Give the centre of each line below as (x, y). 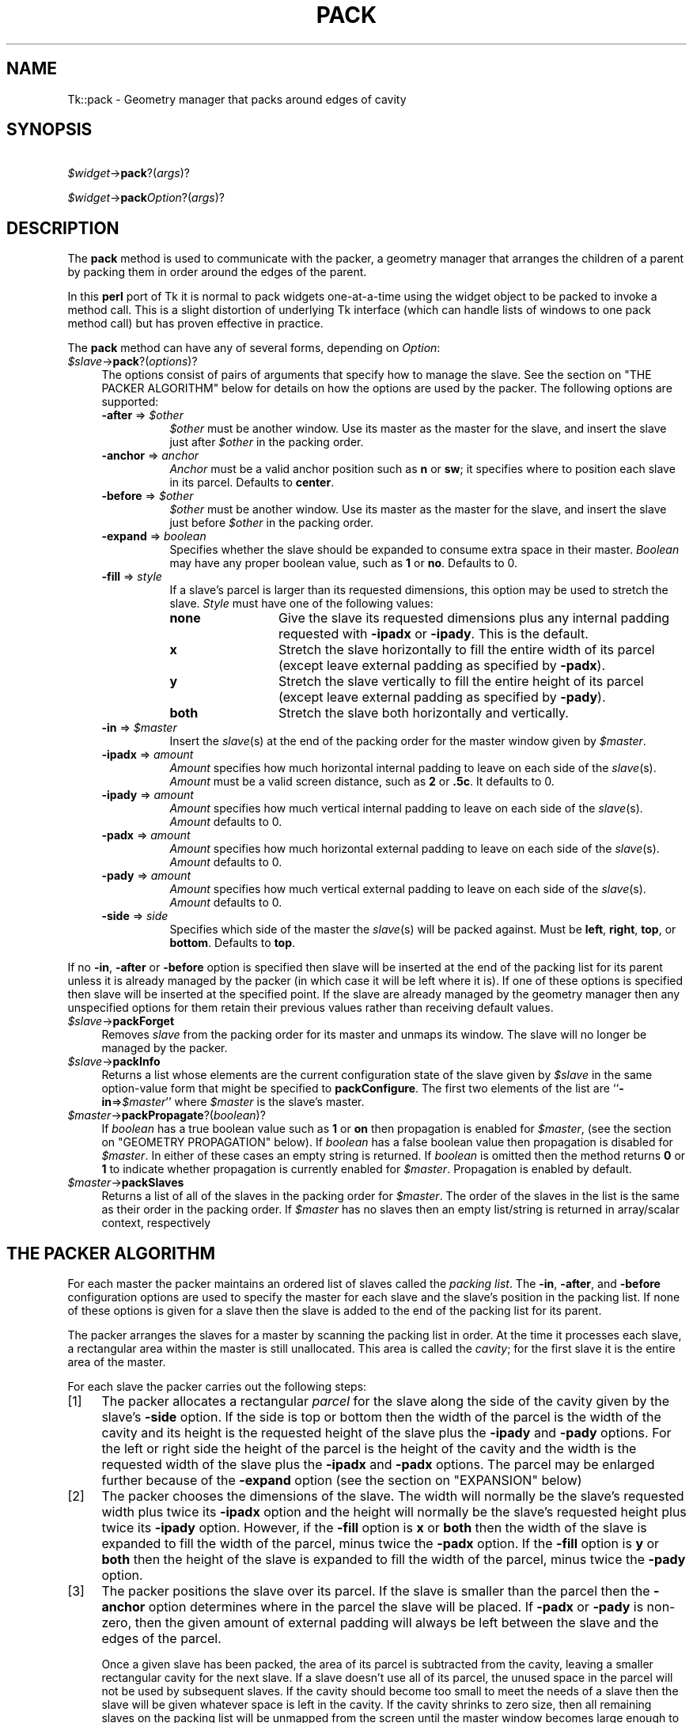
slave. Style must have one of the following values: (301, 604)
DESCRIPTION (63, 228)
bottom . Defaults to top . (233, 943)
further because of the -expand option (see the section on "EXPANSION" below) (342, 1481)
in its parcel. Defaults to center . (252, 483)
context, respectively (156, 1223)
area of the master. (117, 1362)
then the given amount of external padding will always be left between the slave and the (397, 1623)
